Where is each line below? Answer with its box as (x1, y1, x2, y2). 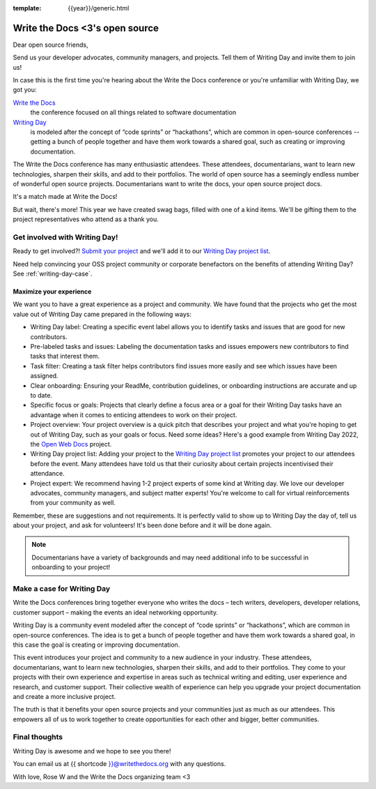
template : (13, 4, 42, 12)
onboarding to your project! (31, 563, 111, 571)
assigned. (30, 372, 58, 380)
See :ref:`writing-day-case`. (13, 269, 93, 278)
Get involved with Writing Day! (13, 232, 118, 242)
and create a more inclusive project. (13, 692, 116, 700)
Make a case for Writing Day (13, 584, 111, 593)
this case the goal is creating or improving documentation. (13, 640, 180, 649)
